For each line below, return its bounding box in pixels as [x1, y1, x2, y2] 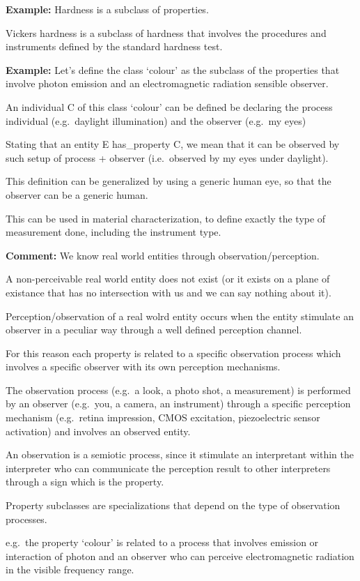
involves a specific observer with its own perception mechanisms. [6, 359, 281, 374]
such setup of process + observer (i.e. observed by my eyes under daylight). [6, 150, 329, 165]
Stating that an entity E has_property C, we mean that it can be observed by [6, 137, 340, 151]
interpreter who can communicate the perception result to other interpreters [6, 460, 331, 475]
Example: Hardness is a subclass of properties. [6, 2, 209, 16]
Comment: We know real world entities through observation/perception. [6, 248, 320, 262]
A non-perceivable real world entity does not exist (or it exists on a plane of [6, 271, 330, 286]
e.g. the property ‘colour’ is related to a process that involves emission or [6, 535, 319, 550]
